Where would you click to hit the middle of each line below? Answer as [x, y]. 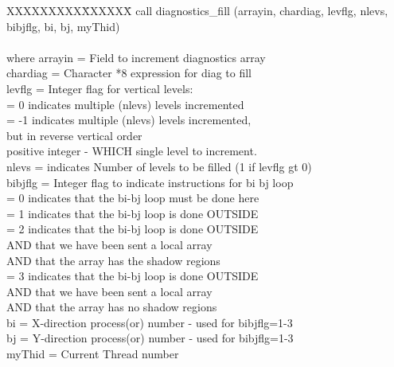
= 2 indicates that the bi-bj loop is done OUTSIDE [133, 229]
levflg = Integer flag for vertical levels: [100, 88]
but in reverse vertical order [74, 135]
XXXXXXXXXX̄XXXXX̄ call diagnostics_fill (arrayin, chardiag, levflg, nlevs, [197, 10]
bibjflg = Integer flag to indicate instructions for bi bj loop [150, 182]
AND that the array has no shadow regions [112, 307]
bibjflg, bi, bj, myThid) [63, 26]
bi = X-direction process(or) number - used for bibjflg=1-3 [150, 322]
